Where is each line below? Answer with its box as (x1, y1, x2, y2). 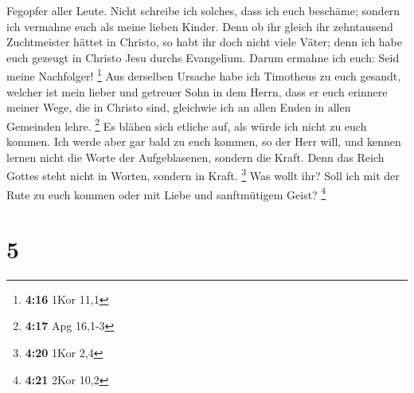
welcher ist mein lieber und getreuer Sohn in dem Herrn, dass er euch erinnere (6, 83, 388, 100)
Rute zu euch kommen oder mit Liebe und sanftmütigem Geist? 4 (6, 183, 326, 202)
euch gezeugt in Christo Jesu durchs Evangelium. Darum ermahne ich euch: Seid (6, 49, 400, 65)
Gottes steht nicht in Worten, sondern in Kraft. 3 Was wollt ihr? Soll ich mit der (6, 165, 400, 183)
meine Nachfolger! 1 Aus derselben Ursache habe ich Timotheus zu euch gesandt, (6, 65, 401, 84)
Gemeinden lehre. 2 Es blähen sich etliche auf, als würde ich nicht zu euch (6, 115, 367, 134)
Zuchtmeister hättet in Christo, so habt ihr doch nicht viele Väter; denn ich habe (6, 33, 402, 50)
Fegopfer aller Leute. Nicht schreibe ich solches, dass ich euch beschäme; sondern (6, 2, 400, 18)
